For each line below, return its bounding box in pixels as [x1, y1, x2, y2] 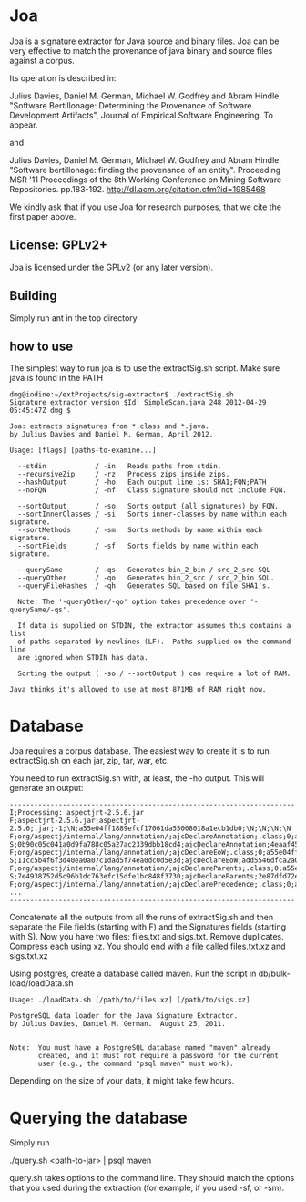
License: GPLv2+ [9, 238, 107, 253]
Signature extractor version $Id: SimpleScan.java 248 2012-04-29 [9, 398, 267, 407]
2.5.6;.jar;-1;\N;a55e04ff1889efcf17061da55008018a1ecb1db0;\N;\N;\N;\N [9, 824, 291, 834]
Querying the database [9, 1107, 189, 1128]
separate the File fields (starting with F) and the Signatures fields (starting [9, 921, 287, 932]
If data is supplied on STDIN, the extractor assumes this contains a [17, 622, 291, 631]
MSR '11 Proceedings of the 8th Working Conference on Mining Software [9, 174, 282, 185]
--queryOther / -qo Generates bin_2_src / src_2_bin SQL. [17, 573, 275, 583]
